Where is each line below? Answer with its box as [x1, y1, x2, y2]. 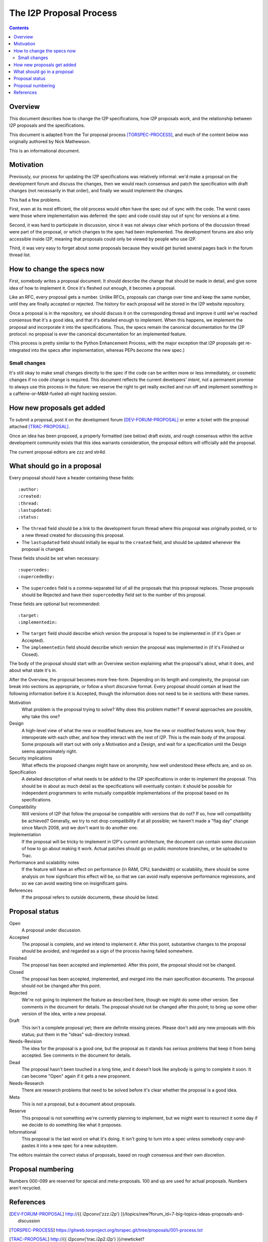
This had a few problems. [9, 197, 62, 203]
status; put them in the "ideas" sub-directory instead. [21, 1031, 131, 1038]
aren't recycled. [9, 1185, 42, 1191]
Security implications [9, 755, 52, 761]
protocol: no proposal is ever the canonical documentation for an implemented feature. [9, 331, 187, 337]
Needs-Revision [9, 1038, 42, 1044]
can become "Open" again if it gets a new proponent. [21, 1073, 131, 1079]
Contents [9, 25, 29, 31]
